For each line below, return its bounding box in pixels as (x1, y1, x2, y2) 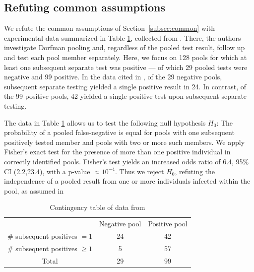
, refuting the (175, 166, 215, 176)
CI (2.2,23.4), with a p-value (4, 166, 90, 176)
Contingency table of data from (50, 202, 145, 212)
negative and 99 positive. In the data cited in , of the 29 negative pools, (4, 71, 222, 82)
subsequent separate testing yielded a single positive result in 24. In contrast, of (4, 81, 246, 91)
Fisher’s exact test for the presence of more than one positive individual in (4, 146, 231, 157)
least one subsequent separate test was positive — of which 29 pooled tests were (4, 62, 248, 72)
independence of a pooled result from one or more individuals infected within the (4, 176, 251, 186)
